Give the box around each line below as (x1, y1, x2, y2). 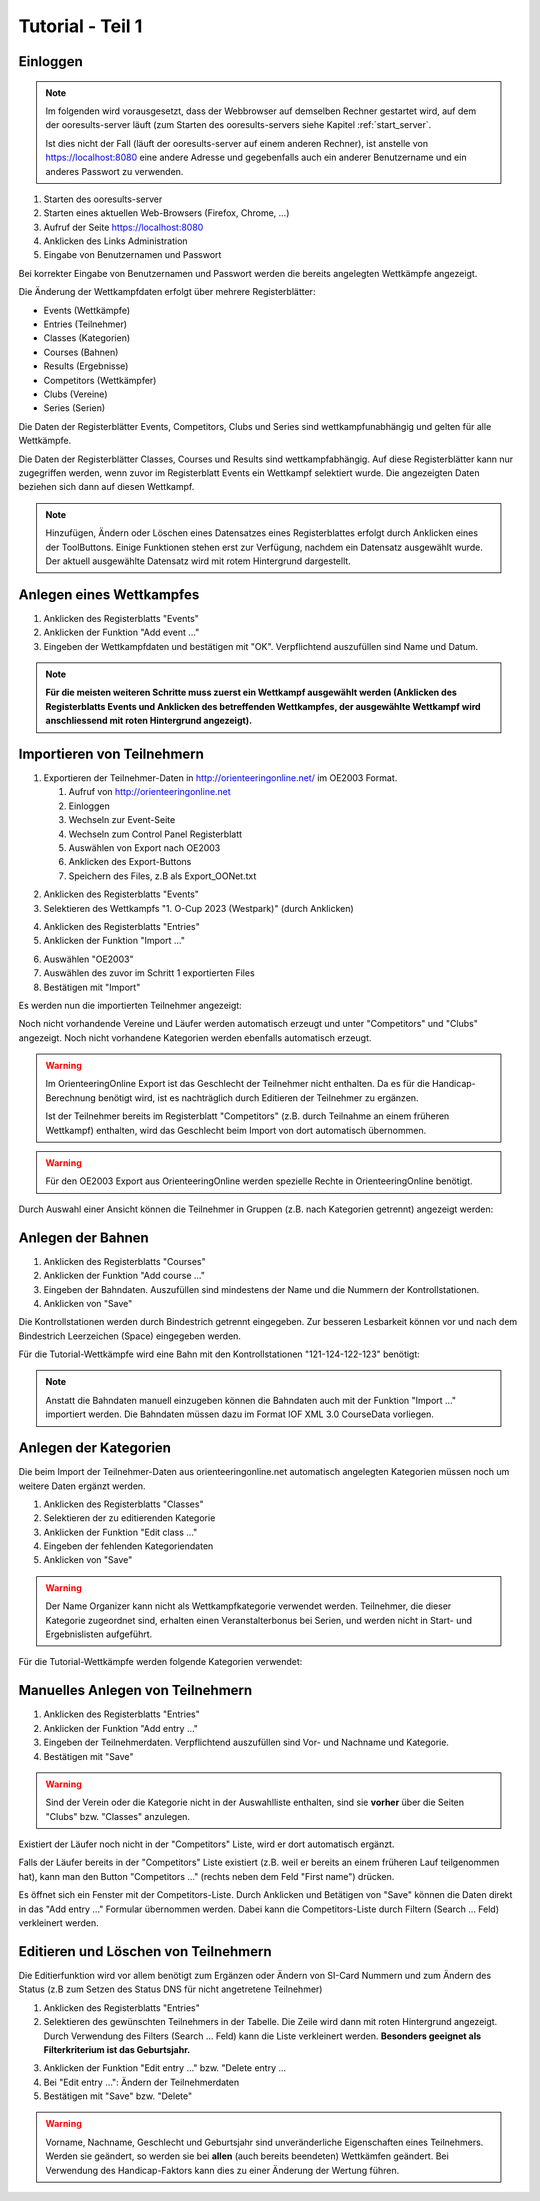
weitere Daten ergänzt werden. (18, 1480, 146, 1492)
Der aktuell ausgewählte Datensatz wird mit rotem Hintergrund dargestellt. (45, 555, 352, 567)
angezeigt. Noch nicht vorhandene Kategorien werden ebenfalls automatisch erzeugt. (18, 1031, 372, 1044)
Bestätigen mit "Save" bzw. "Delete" (43, 2090, 193, 2102)
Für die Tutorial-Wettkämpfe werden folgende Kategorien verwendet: (18, 1656, 303, 1668)
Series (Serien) (43, 402, 106, 414)
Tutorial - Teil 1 (18, 15, 143, 37)
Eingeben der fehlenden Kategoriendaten (43, 1540, 214, 1552)
